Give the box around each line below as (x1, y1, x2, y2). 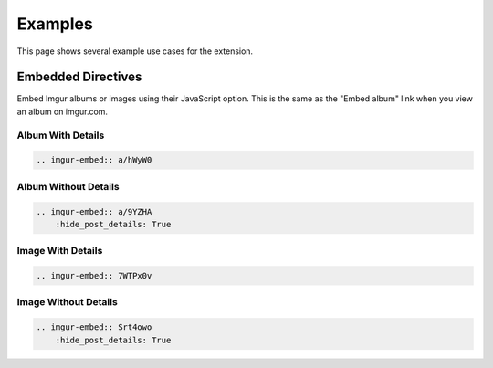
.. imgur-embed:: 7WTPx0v (36, 270, 152, 281)
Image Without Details (16, 296, 118, 309)
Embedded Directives (16, 69, 142, 85)
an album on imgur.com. (16, 106, 109, 117)
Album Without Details (16, 180, 120, 193)
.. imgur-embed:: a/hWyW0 (36, 155, 152, 165)
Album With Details (16, 129, 105, 142)
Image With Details (16, 245, 103, 258)
